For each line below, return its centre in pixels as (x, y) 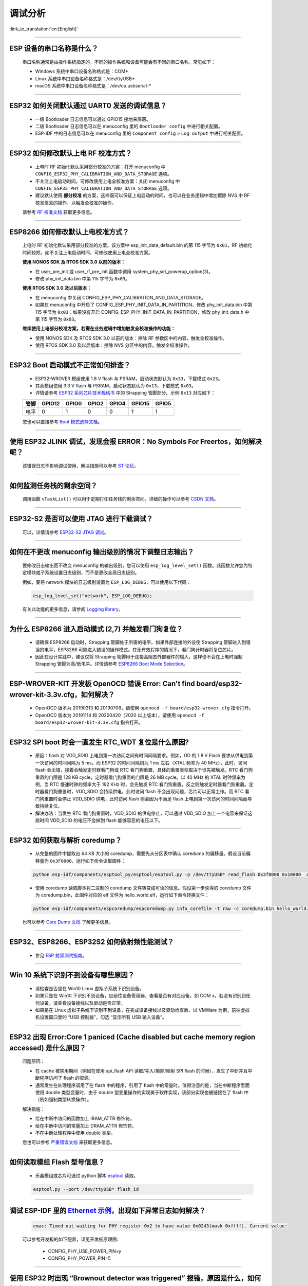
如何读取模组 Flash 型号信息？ (57, 1162)
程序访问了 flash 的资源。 (66, 1078)
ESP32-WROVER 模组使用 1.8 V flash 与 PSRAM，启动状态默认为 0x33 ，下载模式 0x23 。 (129, 379)
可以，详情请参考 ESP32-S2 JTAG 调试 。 (65, 532)
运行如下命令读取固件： (101, 861)
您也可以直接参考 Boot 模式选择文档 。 (62, 421)
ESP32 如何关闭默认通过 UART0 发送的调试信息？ (88, 105)
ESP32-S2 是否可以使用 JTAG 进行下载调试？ (81, 519)
